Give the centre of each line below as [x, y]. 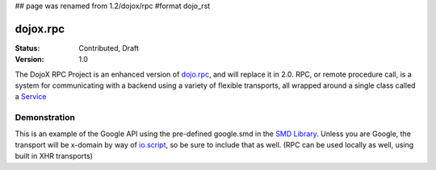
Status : [27, 48]
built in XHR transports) [54, 156]
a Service [31, 97]
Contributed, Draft [109, 48]
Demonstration [45, 118]
